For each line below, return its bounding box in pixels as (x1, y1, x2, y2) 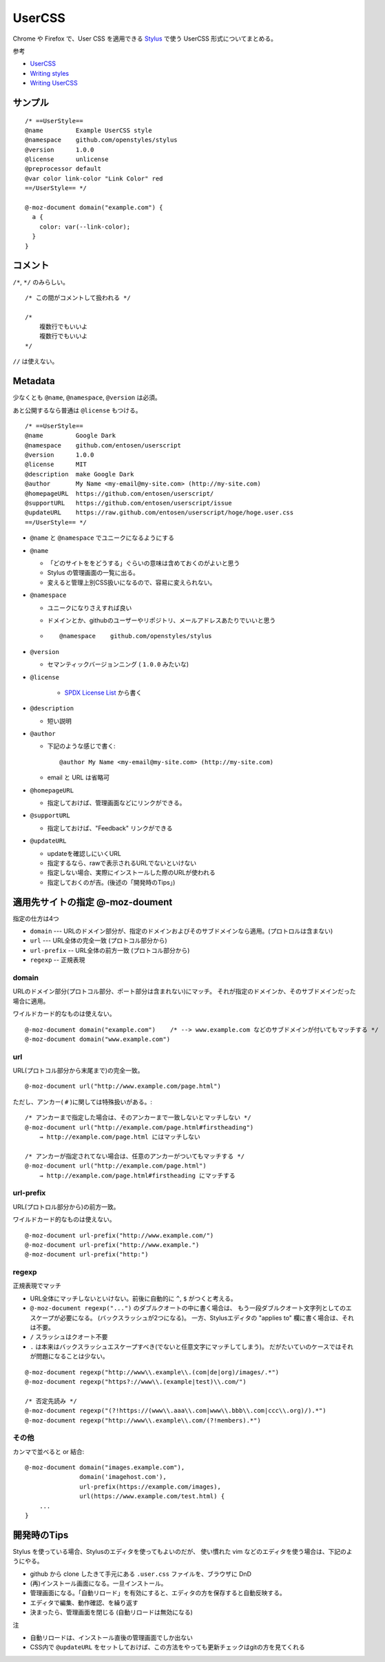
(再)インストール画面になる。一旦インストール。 (30, 1579, 167, 1588)
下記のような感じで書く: (47, 742, 116, 750)
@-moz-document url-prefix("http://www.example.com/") (25, 1231, 214, 1239)
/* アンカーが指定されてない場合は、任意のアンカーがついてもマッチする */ (25, 1152, 244, 1160)
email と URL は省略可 (47, 773, 110, 781)
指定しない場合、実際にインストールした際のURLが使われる (47, 868, 216, 877)
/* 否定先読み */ (25, 1397, 77, 1405)
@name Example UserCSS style (25, 126, 153, 134)
